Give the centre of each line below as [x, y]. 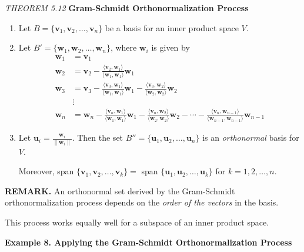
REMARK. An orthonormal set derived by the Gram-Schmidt [120, 190]
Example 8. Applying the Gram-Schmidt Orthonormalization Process [148, 242]
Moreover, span [46, 171]
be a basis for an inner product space [172, 27]
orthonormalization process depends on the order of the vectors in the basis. [142, 202]
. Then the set [98, 137]
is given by [171, 47]
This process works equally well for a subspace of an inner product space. [137, 222]
